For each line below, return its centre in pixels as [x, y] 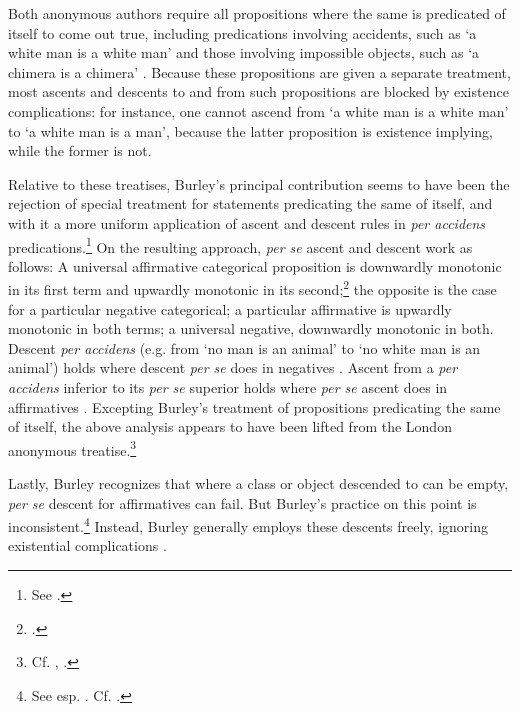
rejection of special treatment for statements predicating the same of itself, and [250, 203]
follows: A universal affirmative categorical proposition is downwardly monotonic [255, 265]
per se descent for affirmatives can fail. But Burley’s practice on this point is [242, 502]
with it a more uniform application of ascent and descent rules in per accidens [247, 222]
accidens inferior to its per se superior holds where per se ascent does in [228, 387]
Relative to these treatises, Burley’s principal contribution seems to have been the [259, 183]
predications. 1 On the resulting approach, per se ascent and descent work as [240, 245]
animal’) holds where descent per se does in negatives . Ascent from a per [233, 367]
